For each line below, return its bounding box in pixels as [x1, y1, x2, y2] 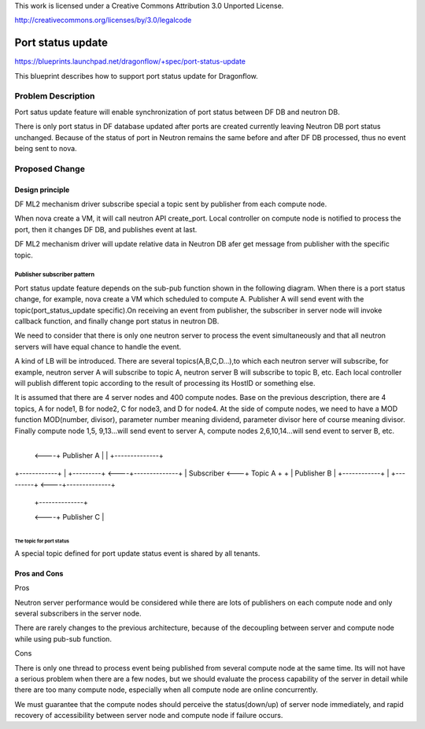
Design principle [14, 185, 70, 194]
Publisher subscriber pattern [14, 271, 94, 279]
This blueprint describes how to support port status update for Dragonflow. [14, 71, 259, 80]
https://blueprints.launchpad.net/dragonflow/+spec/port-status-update [14, 57, 246, 66]
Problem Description [14, 91, 95, 102]
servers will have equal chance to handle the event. [14, 342, 182, 351]
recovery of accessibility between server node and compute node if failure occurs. [14, 711, 283, 720]
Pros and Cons [14, 568, 64, 578]
